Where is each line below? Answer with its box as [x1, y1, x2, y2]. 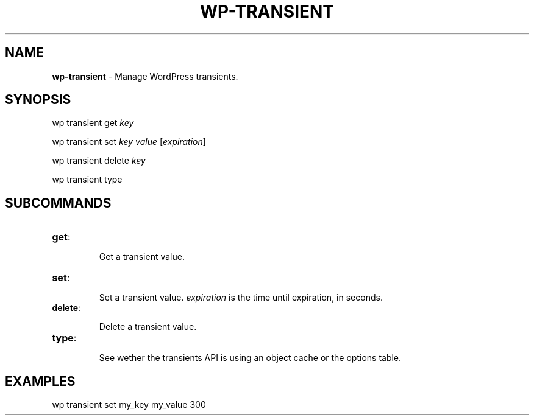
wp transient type [52, 174, 123, 185]
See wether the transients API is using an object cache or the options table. [99, 352, 402, 363]
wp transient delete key [52, 155, 146, 166]
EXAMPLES [5, 373, 76, 389]
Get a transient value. [99, 251, 185, 262]
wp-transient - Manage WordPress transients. [52, 71, 238, 82]
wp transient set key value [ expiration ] [52, 136, 206, 147]
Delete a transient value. [99, 321, 197, 332]
